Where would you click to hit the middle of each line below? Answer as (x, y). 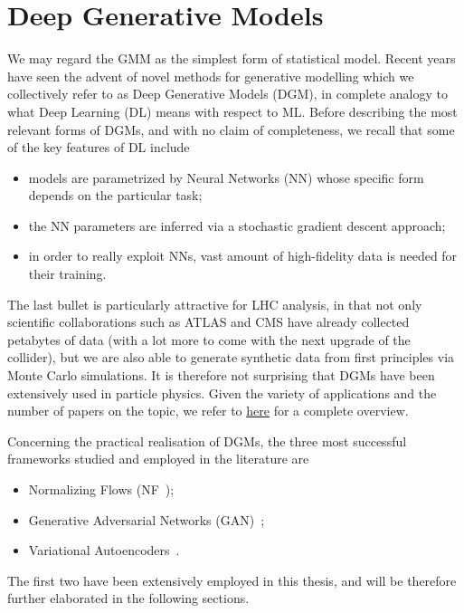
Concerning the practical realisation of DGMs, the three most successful (207, 441)
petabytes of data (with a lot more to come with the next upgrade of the (209, 339)
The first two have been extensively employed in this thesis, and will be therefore (232, 580)
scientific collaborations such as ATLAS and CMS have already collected (208, 322)
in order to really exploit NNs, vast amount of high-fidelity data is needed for (243, 256)
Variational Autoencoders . (104, 550)
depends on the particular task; (115, 195)
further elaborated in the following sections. (128, 598)
